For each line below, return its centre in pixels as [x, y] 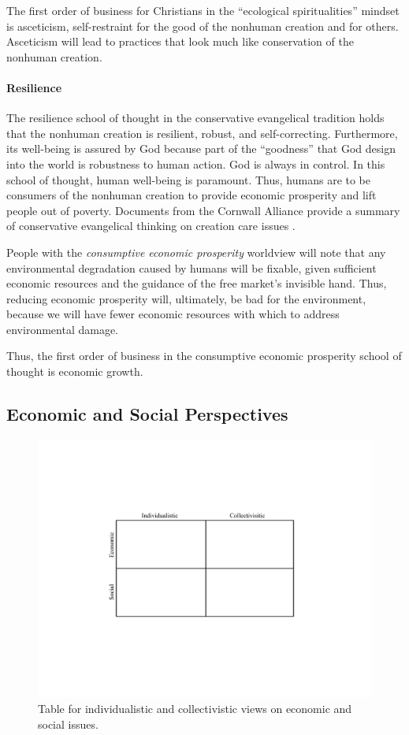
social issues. [68, 724]
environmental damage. [62, 329]
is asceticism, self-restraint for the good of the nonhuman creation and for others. [203, 26]
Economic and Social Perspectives [147, 414]
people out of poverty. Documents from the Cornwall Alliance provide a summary [203, 210]
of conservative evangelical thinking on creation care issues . [151, 226]
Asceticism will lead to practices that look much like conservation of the [180, 41]
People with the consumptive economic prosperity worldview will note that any [196, 252]
